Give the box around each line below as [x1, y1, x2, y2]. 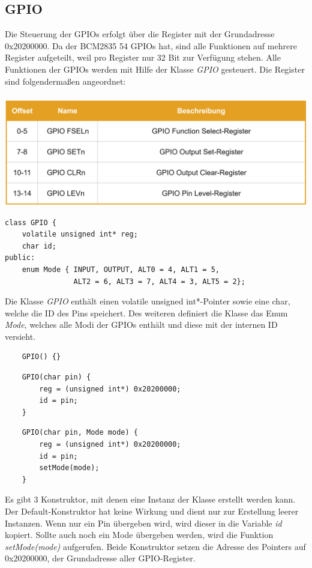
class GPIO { [5, 218, 56, 227]
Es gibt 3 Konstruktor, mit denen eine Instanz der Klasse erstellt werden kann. [5, 493, 296, 506]
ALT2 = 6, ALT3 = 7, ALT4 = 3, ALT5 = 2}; [73, 277, 245, 286]
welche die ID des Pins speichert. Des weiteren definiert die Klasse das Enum [5, 306, 288, 319]
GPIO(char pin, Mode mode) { [22, 428, 138, 437]
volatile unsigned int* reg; [22, 230, 138, 239]
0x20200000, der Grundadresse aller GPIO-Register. [5, 552, 196, 564]
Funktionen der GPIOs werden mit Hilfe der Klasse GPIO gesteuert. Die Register [5, 62, 305, 75]
